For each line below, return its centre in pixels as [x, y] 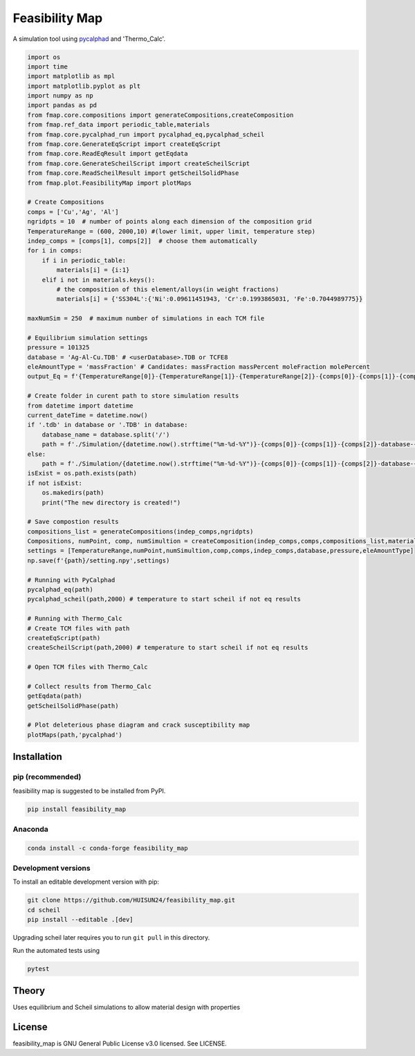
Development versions [52, 868]
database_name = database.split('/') [106, 435]
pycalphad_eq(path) [60, 590]
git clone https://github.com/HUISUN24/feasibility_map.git [131, 900]
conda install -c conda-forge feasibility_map [108, 848]
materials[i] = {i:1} [93, 270]
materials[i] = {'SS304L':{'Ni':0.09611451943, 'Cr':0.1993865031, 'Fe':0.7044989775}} [210, 299]
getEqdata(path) [55, 696]
